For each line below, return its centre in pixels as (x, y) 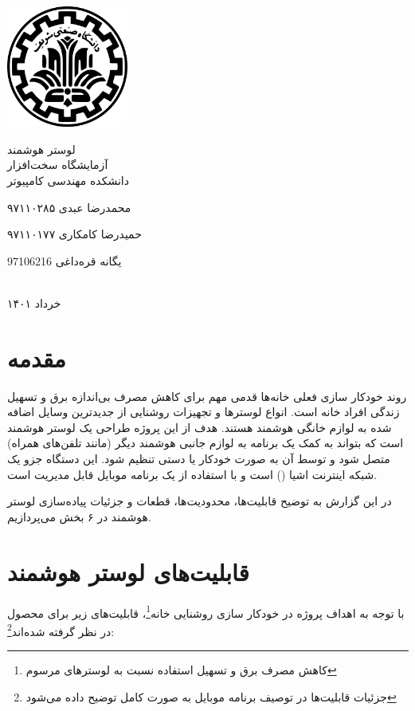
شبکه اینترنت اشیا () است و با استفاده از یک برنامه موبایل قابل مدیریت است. (192, 474)
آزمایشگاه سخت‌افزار (58, 165)
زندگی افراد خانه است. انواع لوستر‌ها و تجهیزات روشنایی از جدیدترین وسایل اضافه (204, 412)
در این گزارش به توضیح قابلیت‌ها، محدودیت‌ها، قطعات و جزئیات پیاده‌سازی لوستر (200, 501)
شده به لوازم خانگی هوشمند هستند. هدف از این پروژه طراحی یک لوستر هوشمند (200, 427)
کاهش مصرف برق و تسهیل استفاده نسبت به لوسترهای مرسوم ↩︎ (181, 670)
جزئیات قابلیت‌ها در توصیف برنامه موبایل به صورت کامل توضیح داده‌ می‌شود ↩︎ (211, 696)
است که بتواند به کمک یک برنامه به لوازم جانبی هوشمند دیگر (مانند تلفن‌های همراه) (206, 443)
